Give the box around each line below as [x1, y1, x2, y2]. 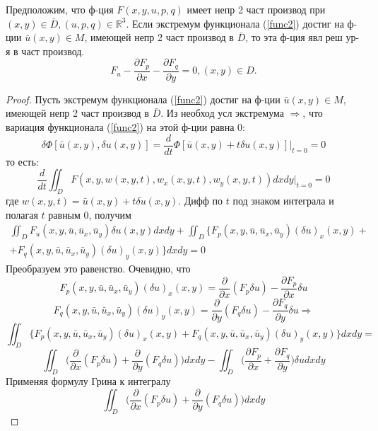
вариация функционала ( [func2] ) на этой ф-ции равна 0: [6, 120, 245, 134]
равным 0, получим [48, 207, 131, 222]
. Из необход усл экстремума [160, 105, 284, 120]
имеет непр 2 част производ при [187, 2, 326, 16]
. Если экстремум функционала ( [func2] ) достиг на [126, 16, 344, 30]
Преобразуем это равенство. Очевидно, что [6, 260, 191, 275]
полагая [6, 207, 38, 222]
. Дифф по [178, 193, 223, 208]
